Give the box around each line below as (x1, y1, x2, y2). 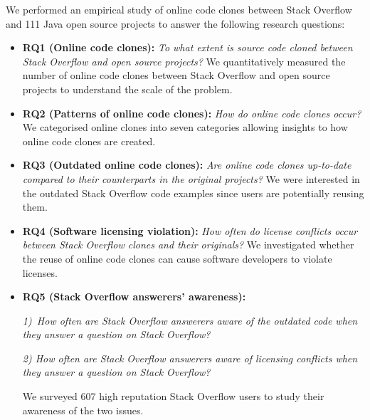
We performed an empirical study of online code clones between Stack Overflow (6, 2, 352, 16)
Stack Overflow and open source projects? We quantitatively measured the (22, 53, 346, 68)
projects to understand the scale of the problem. (22, 81, 233, 96)
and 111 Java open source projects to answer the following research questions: (6, 16, 345, 31)
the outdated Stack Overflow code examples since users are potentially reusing (22, 185, 364, 200)
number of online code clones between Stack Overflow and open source (22, 68, 330, 83)
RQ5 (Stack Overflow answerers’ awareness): (22, 289, 246, 304)
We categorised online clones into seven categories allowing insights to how (22, 120, 348, 135)
